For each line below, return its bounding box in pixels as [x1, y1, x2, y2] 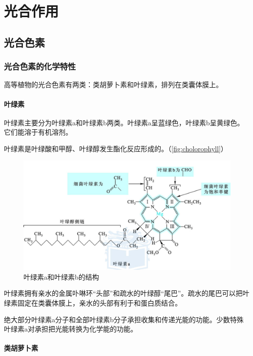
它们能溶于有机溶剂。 [4, 127, 72, 137]
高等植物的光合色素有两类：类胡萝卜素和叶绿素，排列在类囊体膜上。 [4, 79, 223, 90]
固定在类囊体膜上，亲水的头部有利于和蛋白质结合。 [17, 297, 182, 308]
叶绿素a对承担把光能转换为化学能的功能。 [4, 324, 137, 334]
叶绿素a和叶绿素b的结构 [23, 271, 99, 282]
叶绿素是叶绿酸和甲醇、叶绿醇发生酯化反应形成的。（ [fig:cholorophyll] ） [4, 143, 228, 153]
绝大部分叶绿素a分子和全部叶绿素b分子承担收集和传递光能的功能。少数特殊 [4, 314, 244, 324]
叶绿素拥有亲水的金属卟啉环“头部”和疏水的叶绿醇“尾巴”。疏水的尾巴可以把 [4, 288, 243, 298]
